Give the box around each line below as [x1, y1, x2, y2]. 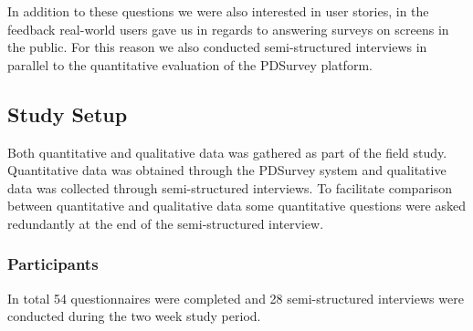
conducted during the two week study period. [7, 306, 261, 326]
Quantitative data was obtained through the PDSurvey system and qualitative [7, 160, 447, 180]
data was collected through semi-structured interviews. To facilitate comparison [7, 178, 453, 197]
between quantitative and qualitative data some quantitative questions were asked [7, 196, 466, 215]
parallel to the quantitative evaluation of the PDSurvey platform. [7, 55, 373, 74]
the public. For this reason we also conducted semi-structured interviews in [7, 37, 427, 57]
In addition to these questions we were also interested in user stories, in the [7, 2, 429, 20]
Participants [7, 253, 99, 275]
